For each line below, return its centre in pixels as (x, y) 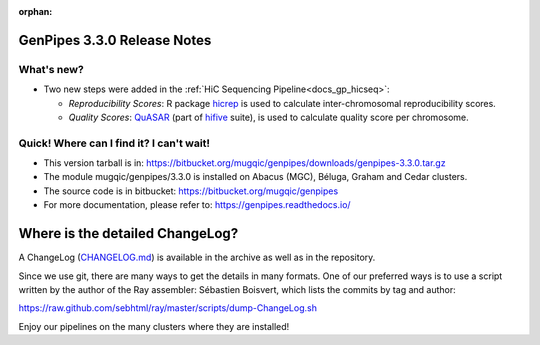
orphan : (35, 11)
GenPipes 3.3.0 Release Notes (115, 40)
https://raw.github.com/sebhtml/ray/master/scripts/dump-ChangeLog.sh (167, 308)
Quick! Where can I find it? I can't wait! (114, 143)
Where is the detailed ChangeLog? (128, 233)
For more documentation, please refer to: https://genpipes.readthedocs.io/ (197, 205)
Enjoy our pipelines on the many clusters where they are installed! (154, 326)
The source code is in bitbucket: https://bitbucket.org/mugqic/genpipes (191, 191)
